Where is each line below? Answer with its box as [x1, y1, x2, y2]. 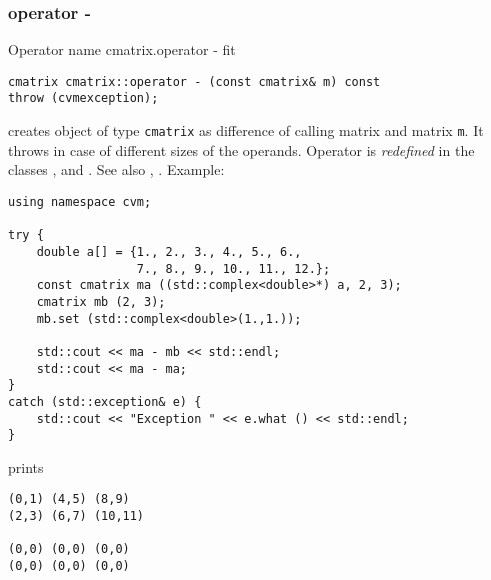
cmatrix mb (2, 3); [36, 294, 166, 309]
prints [8, 456, 44, 477]
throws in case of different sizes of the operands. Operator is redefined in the [8, 139, 475, 160]
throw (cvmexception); [8, 91, 159, 106]
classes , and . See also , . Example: [8, 159, 225, 180]
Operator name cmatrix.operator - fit [8, 39, 236, 60]
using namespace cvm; [8, 194, 152, 209]
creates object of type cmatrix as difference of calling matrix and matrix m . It [8, 120, 484, 141]
